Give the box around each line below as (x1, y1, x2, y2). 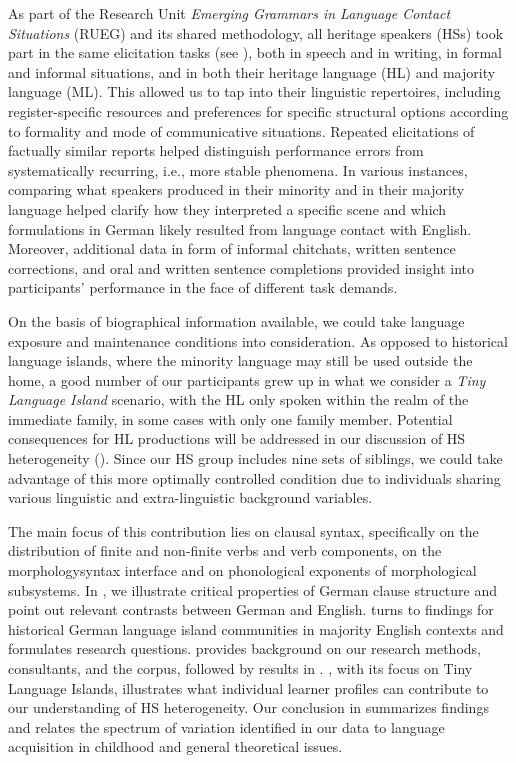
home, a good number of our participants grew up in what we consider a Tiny (8, 369, 486, 390)
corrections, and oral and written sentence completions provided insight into (8, 257, 475, 278)
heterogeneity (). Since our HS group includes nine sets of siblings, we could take (8, 448, 503, 469)
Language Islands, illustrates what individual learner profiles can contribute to (8, 677, 489, 698)
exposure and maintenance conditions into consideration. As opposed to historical (8, 330, 508, 351)
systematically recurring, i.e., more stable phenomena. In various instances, (8, 159, 468, 180)
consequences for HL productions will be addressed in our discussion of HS (8, 428, 466, 449)
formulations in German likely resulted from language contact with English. (8, 218, 472, 239)
